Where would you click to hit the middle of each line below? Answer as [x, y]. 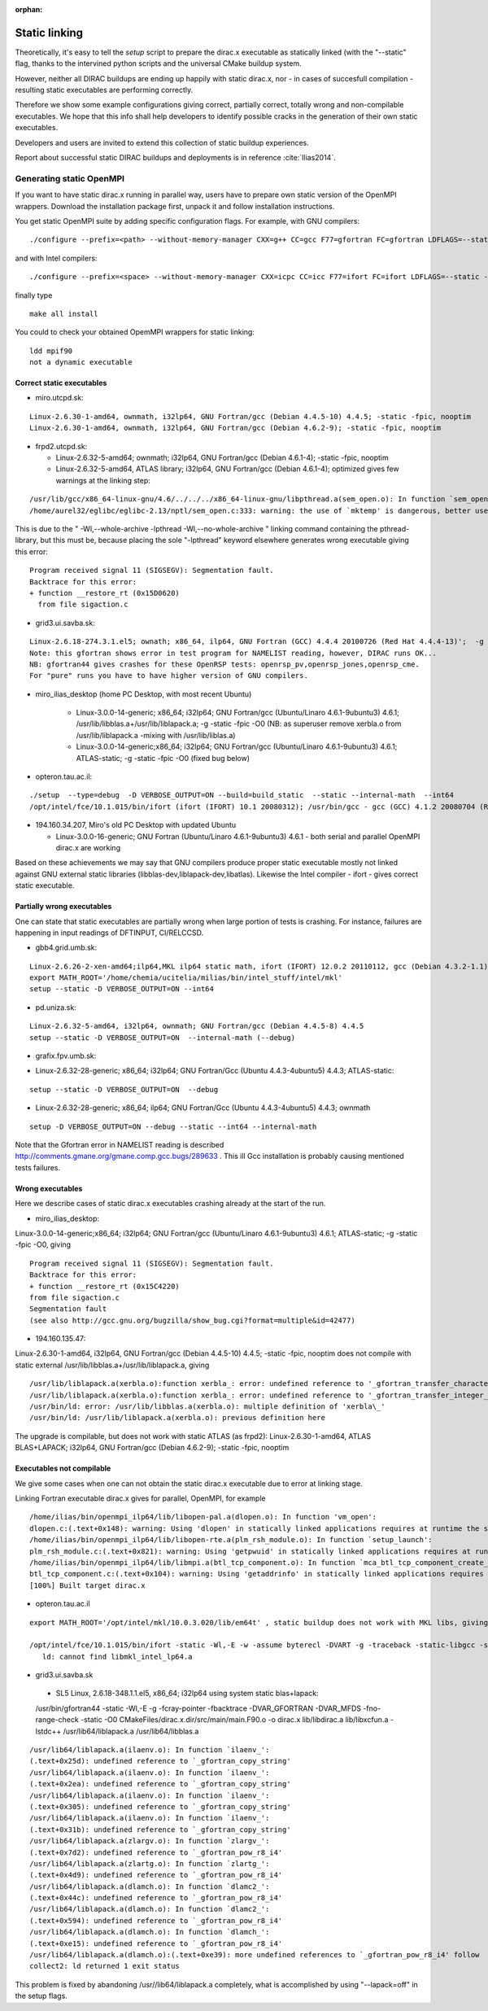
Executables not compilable [63, 1468]
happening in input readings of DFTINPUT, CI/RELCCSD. [109, 933]
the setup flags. [41, 1996]
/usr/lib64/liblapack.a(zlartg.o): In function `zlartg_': [150, 1863]
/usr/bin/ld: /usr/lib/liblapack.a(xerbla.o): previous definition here [177, 1418]
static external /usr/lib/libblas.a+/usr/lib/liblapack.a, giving [112, 1365]
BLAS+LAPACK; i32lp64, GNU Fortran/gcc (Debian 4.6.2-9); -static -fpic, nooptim [152, 1448]
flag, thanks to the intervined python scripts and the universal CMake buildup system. [158, 63]
